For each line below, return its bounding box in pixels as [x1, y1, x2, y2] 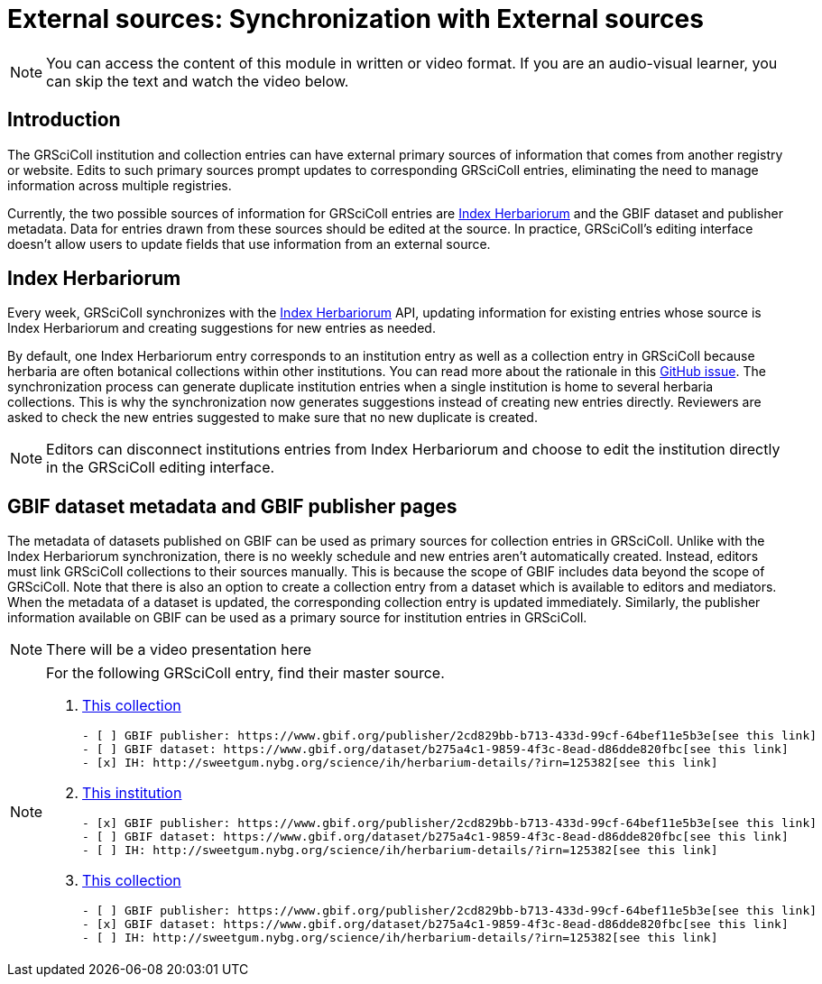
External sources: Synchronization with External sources [7, 4, 704, 34]
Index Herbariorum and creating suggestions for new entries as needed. [7, 320, 436, 336]
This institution [82, 784, 182, 803]
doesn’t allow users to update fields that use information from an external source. [7, 235, 491, 252]
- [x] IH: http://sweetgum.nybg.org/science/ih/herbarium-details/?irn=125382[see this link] [82, 756, 718, 770]
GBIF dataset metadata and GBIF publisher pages [7, 494, 457, 518]
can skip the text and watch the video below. [46, 71, 349, 90]
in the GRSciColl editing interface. [46, 458, 275, 477]
